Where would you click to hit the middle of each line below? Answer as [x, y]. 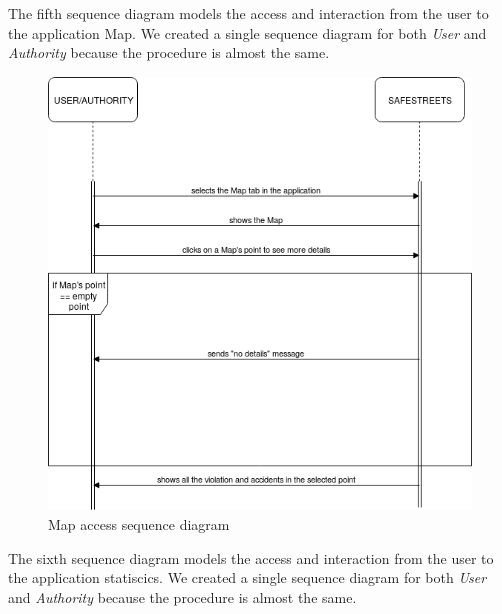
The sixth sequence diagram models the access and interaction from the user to [251, 557]
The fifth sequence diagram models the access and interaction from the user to [248, 13]
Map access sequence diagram [139, 524]
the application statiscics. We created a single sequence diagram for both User [247, 577]
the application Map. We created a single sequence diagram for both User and [247, 32]
